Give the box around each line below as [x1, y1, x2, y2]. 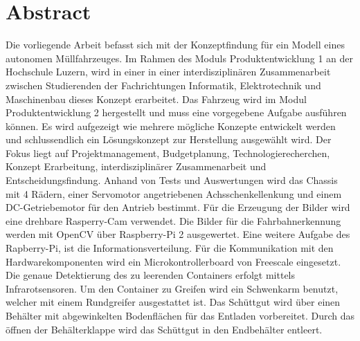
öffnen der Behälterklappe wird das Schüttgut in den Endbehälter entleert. [6, 322, 323, 336]
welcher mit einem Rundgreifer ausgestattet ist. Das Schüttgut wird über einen [6, 295, 341, 309]
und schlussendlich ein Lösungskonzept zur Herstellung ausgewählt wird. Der [6, 132, 332, 147]
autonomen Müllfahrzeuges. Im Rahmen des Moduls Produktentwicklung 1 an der [6, 50, 354, 65]
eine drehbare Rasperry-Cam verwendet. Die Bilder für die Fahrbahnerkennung [6, 213, 341, 228]
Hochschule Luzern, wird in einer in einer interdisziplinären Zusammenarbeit [6, 64, 331, 79]
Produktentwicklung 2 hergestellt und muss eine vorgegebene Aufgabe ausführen [6, 105, 347, 120]
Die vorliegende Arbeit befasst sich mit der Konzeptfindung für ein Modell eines [6, 37, 345, 52]
